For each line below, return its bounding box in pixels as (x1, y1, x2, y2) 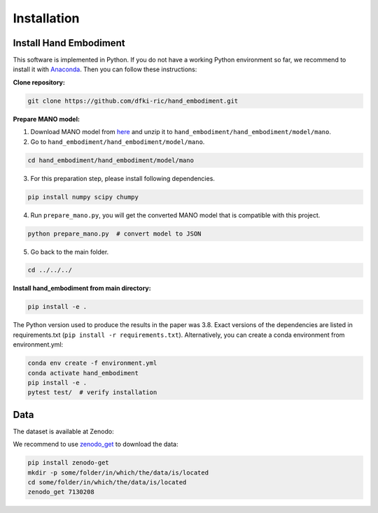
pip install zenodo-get (27, 458, 110, 467)
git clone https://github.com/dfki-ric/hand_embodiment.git (27, 96, 239, 105)
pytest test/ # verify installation (27, 389, 157, 396)
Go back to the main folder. (30, 247, 109, 256)
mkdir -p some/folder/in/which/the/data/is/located (27, 468, 209, 477)
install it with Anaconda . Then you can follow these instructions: (13, 65, 197, 73)
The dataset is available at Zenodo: (13, 427, 115, 435)
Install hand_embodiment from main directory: (13, 284, 151, 293)
